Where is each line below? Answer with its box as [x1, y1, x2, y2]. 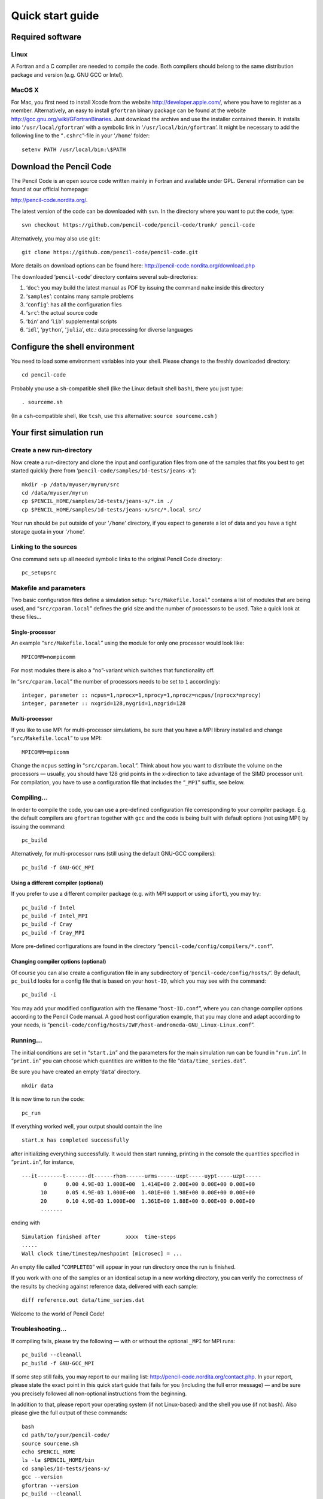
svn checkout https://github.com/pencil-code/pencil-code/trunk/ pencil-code [22, 222, 255, 228]
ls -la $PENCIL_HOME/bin [22, 1457, 95, 1464]
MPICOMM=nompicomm [22, 654, 76, 660]
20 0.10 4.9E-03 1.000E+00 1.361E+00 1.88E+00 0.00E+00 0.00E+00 [40, 1197, 255, 1205]
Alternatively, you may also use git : [11, 234, 100, 242]
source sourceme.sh [22, 1440, 79, 1447]
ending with [11, 1219, 40, 1226]
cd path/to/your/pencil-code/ [22, 1432, 111, 1438]
